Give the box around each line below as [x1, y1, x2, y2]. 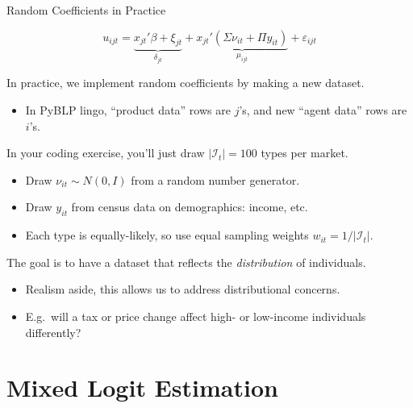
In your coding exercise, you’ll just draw [6, 144, 205, 161]
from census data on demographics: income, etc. [71, 198, 308, 215]
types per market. [261, 144, 348, 161]
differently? [25, 323, 81, 340]
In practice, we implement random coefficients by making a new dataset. [6, 74, 365, 91]
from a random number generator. [131, 171, 300, 188]
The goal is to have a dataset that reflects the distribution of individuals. [6, 253, 366, 270]
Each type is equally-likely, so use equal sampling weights [25, 227, 309, 244]
